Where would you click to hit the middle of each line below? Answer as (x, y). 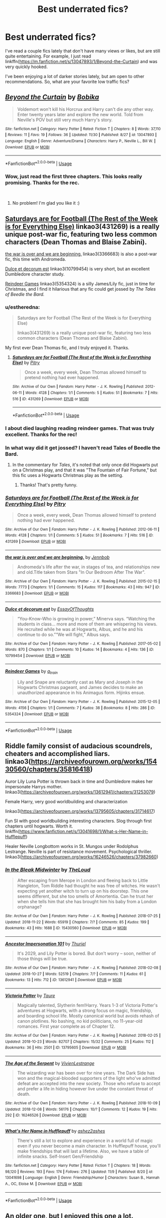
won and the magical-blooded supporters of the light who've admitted (89, 1078)
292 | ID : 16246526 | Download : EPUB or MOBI (46, 1115)
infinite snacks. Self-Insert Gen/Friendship (60, 1156)
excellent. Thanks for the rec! (41, 434)
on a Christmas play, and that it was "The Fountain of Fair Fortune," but (84, 470)
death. (24, 1094)
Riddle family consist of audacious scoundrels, (79, 746)
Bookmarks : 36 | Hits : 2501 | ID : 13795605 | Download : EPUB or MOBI (66, 1048)
